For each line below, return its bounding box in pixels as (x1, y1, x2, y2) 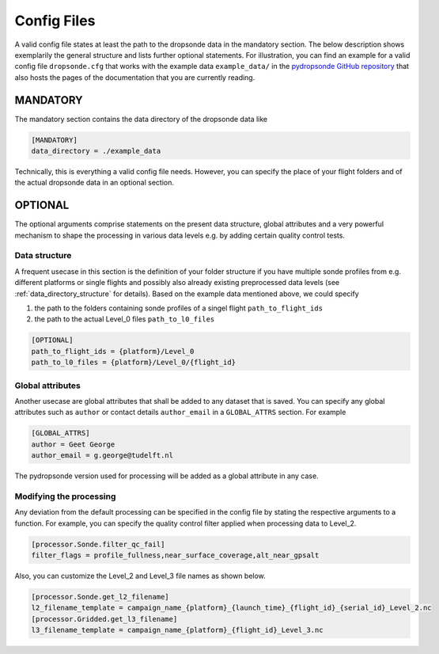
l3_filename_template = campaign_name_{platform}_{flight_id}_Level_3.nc (31, 625, 324, 635)
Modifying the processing (14, 491, 116, 502)
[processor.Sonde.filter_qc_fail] (31, 539, 165, 549)
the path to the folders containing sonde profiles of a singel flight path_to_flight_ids (34, 303, 324, 313)
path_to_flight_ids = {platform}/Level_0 (31, 347, 195, 356)
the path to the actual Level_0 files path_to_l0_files (34, 314, 215, 324)
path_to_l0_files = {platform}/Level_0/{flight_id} (31, 358, 237, 367)
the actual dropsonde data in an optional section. (14, 178, 174, 188)
